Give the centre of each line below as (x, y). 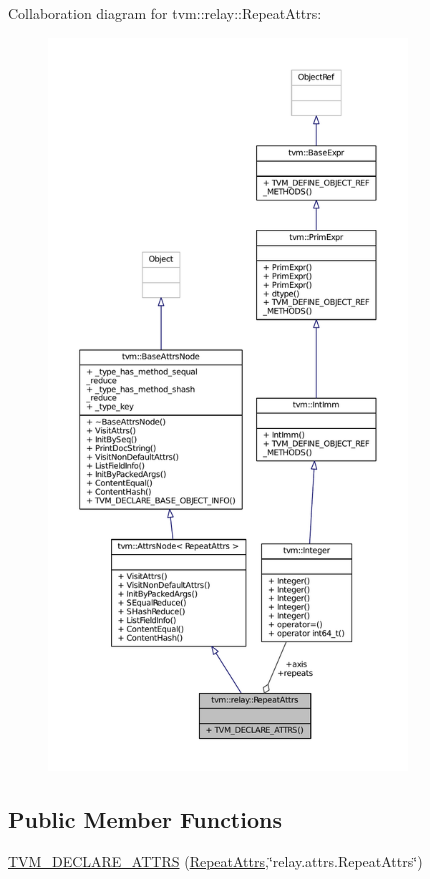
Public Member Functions (145, 818)
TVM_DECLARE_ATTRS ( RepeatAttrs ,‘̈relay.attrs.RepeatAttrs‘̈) (215, 860)
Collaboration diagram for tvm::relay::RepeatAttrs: (165, 13)
